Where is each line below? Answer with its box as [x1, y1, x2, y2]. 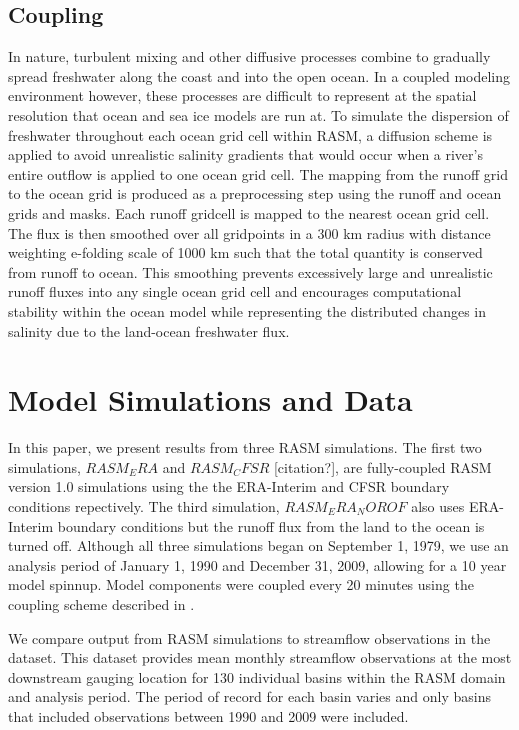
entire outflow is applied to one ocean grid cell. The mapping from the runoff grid [8, 163, 509, 184]
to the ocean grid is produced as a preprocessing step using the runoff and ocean [8, 183, 502, 204]
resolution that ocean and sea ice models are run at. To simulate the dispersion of [8, 104, 509, 125]
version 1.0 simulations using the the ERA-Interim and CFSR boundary [8, 476, 450, 497]
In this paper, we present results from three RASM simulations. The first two [8, 437, 482, 458]
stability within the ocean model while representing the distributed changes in [8, 300, 487, 321]
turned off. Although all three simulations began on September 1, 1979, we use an [8, 535, 509, 556]
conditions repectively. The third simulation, [8, 496, 280, 517]
